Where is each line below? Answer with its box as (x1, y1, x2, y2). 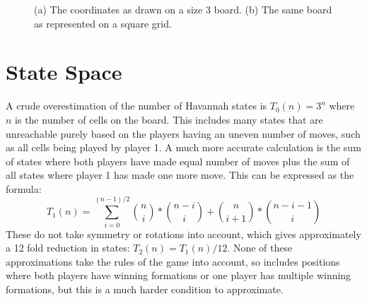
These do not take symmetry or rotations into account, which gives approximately (6, 226, 361, 241)
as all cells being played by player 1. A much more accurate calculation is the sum (6, 140, 361, 155)
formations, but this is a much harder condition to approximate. (6, 282, 284, 297)
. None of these (227, 240, 293, 255)
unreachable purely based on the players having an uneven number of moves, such (6, 126, 361, 141)
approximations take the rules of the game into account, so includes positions (6, 254, 340, 268)
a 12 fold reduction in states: (6, 240, 130, 255)
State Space (6, 57, 122, 86)
